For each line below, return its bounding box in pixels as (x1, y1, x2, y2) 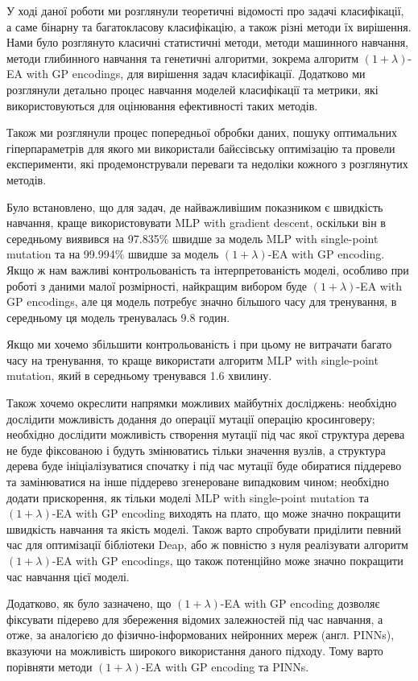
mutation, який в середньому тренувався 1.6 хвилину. (6, 367, 272, 384)
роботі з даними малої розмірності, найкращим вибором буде (6, 277, 308, 294)
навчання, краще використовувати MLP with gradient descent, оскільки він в (6, 214, 386, 231)
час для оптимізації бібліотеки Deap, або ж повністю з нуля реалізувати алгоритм (6, 536, 408, 553)
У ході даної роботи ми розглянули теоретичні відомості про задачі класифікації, (6, 2, 404, 19)
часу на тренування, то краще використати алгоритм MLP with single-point (6, 351, 379, 368)
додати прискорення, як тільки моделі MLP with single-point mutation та (6, 489, 370, 506)
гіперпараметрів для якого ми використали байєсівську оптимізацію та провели (6, 139, 395, 156)
